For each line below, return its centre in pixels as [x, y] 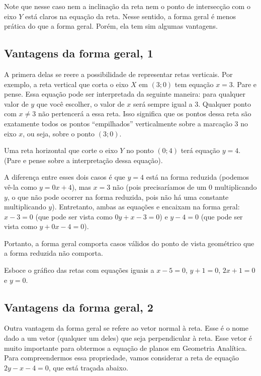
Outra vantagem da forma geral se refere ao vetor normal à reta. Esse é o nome [126, 328]
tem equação [194, 84]
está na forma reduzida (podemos [198, 177]
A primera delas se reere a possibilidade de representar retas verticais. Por [118, 74]
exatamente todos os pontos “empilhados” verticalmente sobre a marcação [118, 123]
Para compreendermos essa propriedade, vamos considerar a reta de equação [122, 358]
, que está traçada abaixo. [88, 367]
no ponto [140, 150]
